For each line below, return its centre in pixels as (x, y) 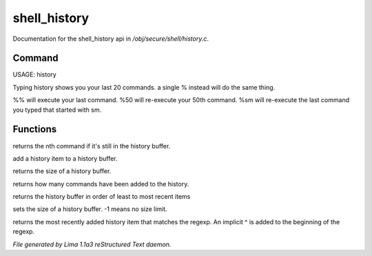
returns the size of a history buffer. (62, 171)
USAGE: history (34, 75)
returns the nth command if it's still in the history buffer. (92, 146)
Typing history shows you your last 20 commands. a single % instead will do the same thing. (144, 87)
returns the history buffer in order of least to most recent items (102, 197)
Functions (35, 129)
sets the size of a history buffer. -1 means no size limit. (90, 209)
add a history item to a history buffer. (65, 158)
